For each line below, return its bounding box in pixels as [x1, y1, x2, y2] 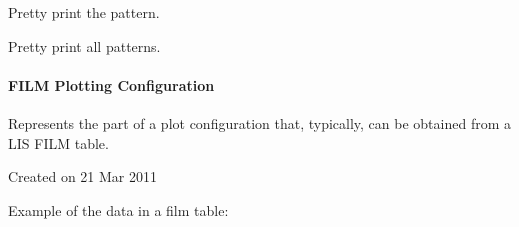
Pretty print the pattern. [8, 2, 160, 22]
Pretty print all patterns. [8, 35, 161, 56]
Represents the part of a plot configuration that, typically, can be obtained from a [8, 112, 511, 133]
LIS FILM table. [8, 132, 109, 153]
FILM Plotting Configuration [8, 74, 215, 95]
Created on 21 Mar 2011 [8, 166, 158, 187]
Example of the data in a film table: [8, 199, 229, 220]
